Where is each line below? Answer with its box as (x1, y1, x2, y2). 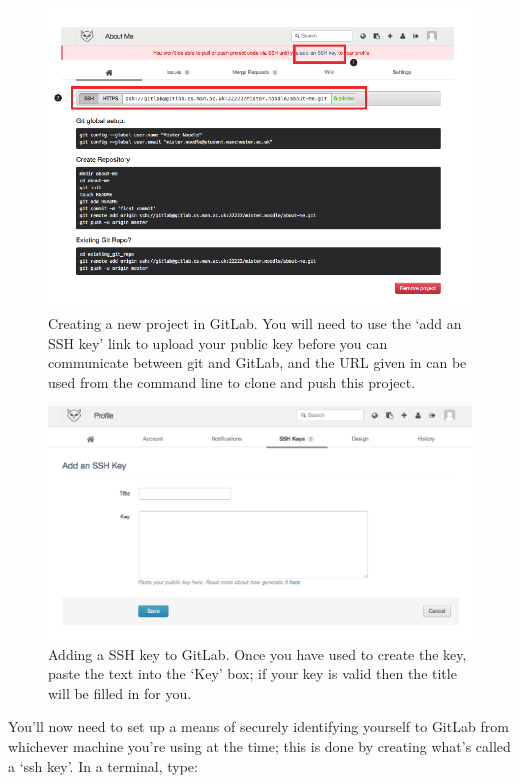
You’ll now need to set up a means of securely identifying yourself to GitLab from (8, 716, 509, 737)
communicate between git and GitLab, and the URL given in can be (48, 352, 467, 373)
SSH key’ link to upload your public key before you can (48, 332, 388, 353)
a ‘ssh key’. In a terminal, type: (8, 755, 198, 776)
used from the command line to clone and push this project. (48, 371, 416, 392)
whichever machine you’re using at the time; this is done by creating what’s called (8, 735, 511, 756)
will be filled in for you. (48, 682, 192, 703)
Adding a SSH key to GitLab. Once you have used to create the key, (48, 643, 467, 664)
